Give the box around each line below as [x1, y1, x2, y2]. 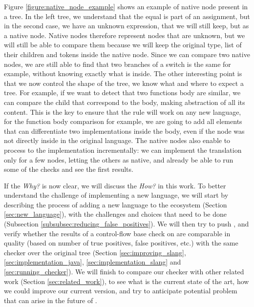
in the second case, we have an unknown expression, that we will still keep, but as [4, 20, 249, 31]
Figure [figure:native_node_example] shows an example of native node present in [4, 1, 248, 11]
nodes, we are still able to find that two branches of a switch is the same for [4, 59, 231, 69]
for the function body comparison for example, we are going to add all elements [4, 116, 242, 126]
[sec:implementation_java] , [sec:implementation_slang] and [4, 257, 181, 267]
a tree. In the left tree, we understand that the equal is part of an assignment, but [4, 11, 250, 21]
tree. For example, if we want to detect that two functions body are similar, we [4, 87, 241, 98]
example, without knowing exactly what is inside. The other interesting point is [4, 68, 242, 79]
